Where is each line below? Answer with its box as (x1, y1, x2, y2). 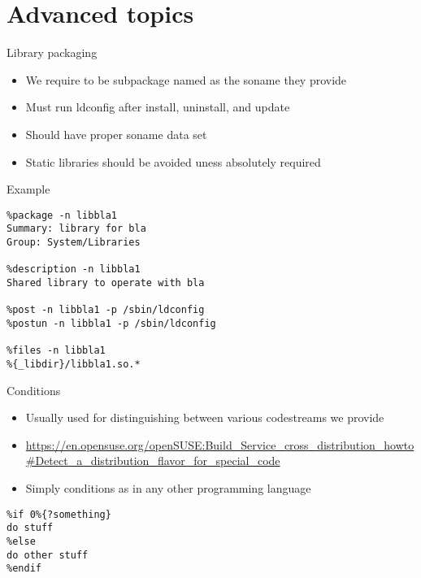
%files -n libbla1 (7, 345, 106, 357)
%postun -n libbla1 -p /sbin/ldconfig (7, 317, 216, 329)
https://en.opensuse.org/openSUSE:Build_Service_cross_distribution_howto (25, 436, 414, 453)
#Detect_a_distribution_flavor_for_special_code (25, 452, 280, 469)
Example (7, 180, 50, 198)
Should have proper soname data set (25, 125, 207, 142)
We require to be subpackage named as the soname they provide (25, 71, 347, 88)
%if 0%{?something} (7, 508, 111, 520)
